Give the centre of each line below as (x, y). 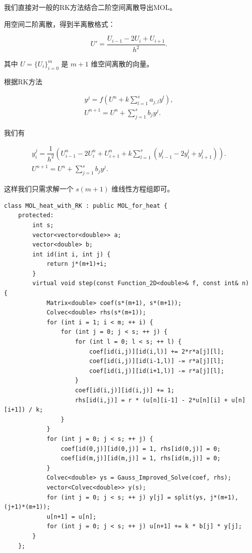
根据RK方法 (23, 81)
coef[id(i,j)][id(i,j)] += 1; (125, 390)
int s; (43, 225)
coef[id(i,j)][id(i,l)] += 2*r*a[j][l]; (157, 351)
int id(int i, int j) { (71, 254)
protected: (36, 215)
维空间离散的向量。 (122, 64)
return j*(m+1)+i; (77, 264)
